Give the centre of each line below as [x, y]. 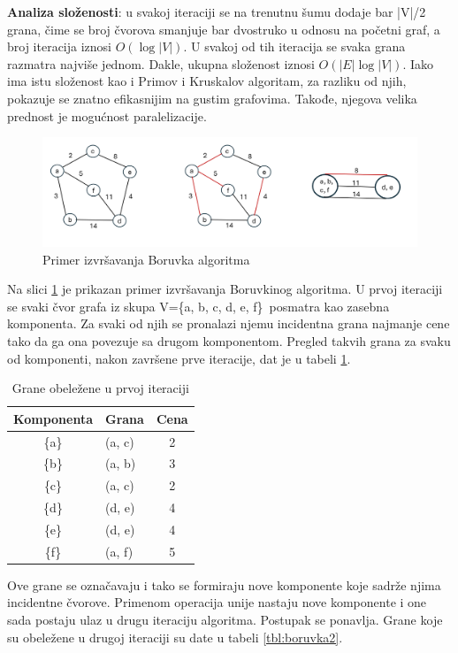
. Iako [418, 63]
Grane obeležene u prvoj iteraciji [100, 388]
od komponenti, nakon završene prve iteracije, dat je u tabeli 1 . [179, 358]
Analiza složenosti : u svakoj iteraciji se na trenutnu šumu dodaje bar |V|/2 [217, 12]
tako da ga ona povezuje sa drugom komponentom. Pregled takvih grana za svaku [229, 340]
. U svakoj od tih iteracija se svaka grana [294, 46]
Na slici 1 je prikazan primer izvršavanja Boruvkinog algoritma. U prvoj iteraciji [225, 289]
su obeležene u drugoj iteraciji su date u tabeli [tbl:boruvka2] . [175, 637]
